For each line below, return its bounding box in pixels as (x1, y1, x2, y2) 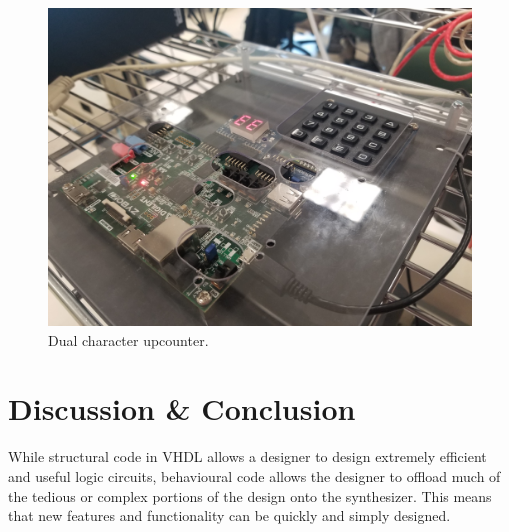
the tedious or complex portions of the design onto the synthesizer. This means (8, 485, 492, 506)
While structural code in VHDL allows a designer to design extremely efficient (8, 446, 487, 467)
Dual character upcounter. (48, 329, 209, 350)
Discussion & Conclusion (8, 388, 356, 429)
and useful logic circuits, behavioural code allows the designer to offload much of (8, 465, 501, 486)
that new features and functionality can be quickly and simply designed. (8, 505, 451, 526)
